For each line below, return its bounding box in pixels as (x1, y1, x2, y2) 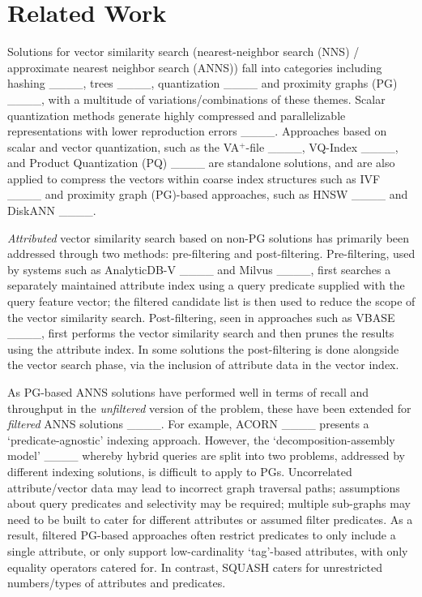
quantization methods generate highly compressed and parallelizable (7, 106, 346, 123)
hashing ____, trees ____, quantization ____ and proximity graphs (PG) (7, 75, 398, 92)
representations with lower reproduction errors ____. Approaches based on (7, 122, 387, 140)
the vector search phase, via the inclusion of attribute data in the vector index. (7, 356, 399, 373)
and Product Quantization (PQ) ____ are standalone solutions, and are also (7, 154, 395, 171)
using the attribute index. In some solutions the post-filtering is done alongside (7, 340, 399, 357)
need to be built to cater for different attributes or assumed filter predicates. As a (7, 510, 413, 527)
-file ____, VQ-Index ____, (245, 138, 399, 155)
